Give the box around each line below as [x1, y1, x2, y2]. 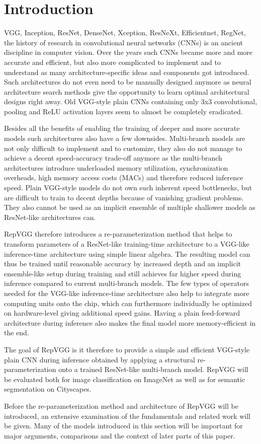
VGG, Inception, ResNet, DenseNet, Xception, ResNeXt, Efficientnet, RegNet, [4, 27, 246, 38]
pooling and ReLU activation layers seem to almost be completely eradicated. [4, 106, 243, 116]
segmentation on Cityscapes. [4, 384, 92, 394]
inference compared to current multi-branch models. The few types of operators [4, 278, 249, 288]
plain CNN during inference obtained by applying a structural [4, 354, 195, 364]
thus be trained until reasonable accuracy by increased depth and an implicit [4, 258, 241, 269]
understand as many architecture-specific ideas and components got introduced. [4, 66, 249, 77]
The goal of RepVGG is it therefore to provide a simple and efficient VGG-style [4, 344, 250, 354]
